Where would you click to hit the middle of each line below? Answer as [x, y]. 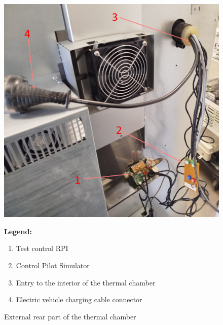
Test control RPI [42, 248]
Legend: [18, 231]
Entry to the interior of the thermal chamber [86, 282]
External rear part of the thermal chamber [70, 316]
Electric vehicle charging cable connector [79, 299]
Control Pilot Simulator [53, 265]
